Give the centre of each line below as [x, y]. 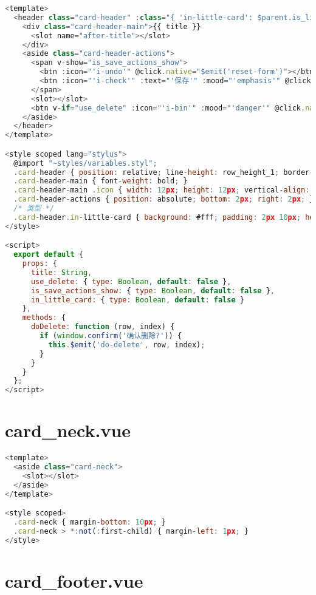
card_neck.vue [68, 430]
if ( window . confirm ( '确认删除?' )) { [111, 336]
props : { [39, 264]
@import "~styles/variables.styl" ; [85, 163]
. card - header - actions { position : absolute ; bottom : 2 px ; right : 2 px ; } [164, 199]
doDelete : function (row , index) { [103, 327]
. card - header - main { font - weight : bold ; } [101, 181]
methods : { [44, 318]
